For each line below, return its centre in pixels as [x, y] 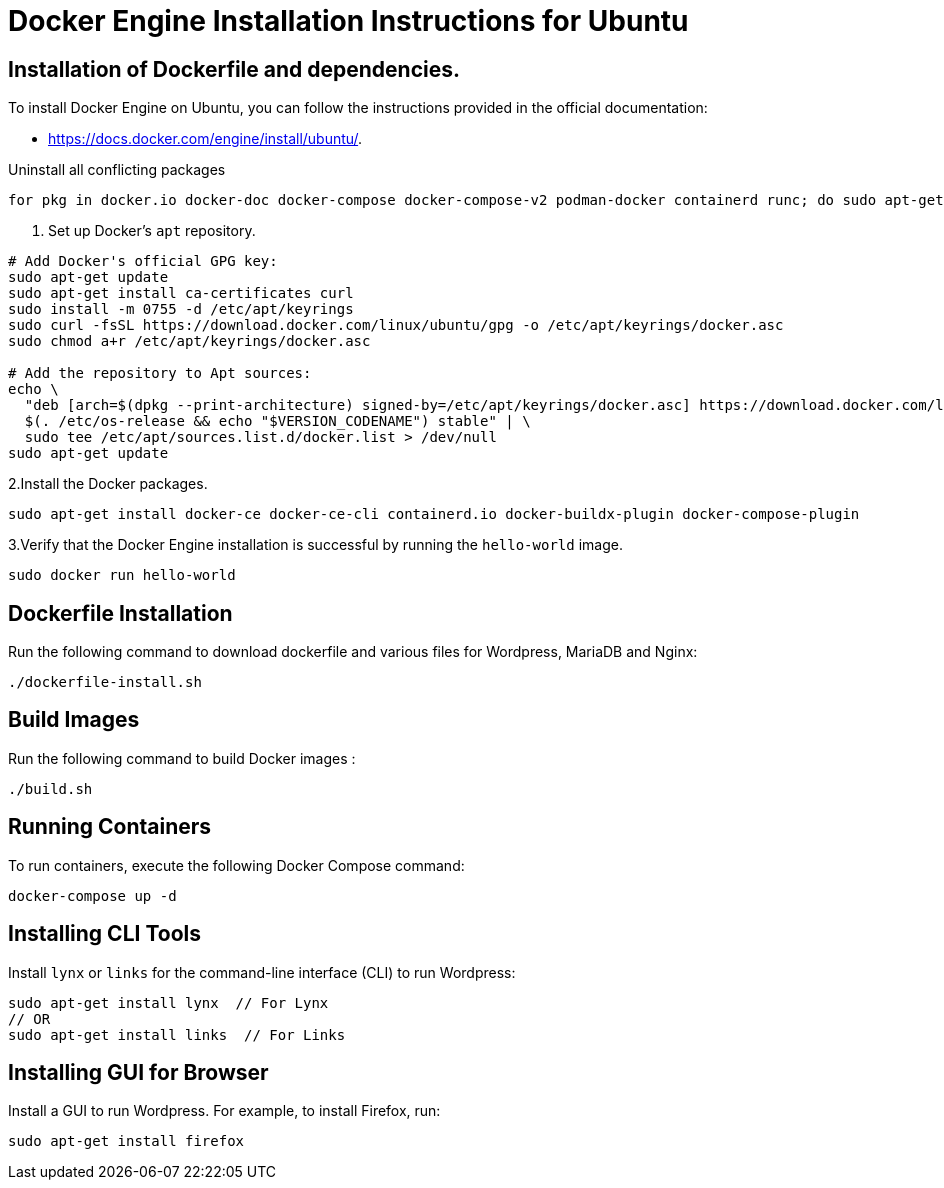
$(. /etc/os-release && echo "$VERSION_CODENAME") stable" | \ [277, 421]
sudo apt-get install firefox [126, 1141]
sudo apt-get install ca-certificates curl [181, 293]
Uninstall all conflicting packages [117, 170]
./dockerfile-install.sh [105, 682]
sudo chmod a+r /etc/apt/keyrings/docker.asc [189, 341]
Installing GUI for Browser [138, 1072]
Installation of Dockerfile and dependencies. [234, 69]
